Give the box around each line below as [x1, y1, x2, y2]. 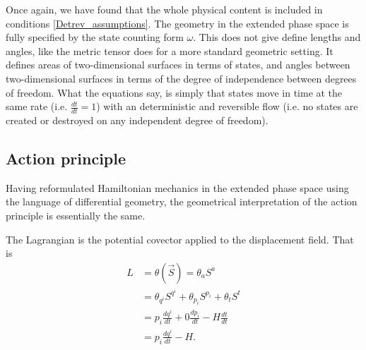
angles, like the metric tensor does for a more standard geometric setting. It [6, 43, 333, 58]
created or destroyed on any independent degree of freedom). [6, 112, 268, 127]
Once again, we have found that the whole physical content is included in [6, 2, 323, 16]
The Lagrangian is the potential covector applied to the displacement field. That [6, 231, 354, 246]
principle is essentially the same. [6, 207, 146, 222]
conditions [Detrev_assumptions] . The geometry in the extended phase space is [6, 16, 349, 30]
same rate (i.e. [6, 99, 68, 114]
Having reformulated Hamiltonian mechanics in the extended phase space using [6, 180, 349, 195]
